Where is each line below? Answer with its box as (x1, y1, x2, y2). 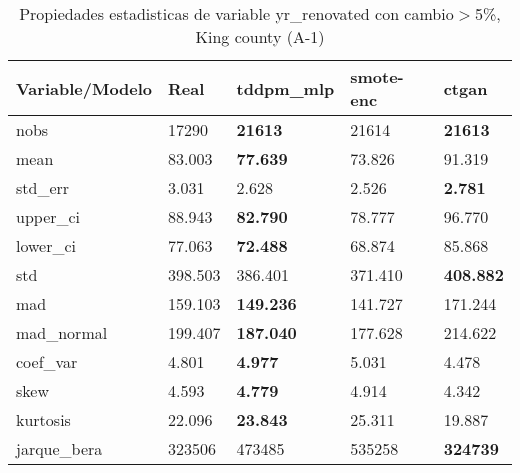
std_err (16, 176, 70, 199)
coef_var (16, 350, 78, 373)
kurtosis (16, 408, 71, 431)
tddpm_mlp (236, 76, 335, 100)
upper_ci (16, 205, 81, 228)
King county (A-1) (195, 25, 325, 48)
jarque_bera (16, 437, 103, 460)
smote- (350, 65, 404, 88)
